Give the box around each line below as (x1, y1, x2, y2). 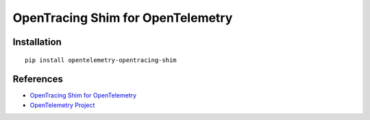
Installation (12, 36, 62, 48)
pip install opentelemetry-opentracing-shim (25, 56, 177, 64)
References (12, 74, 63, 85)
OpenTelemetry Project (29, 101, 95, 109)
